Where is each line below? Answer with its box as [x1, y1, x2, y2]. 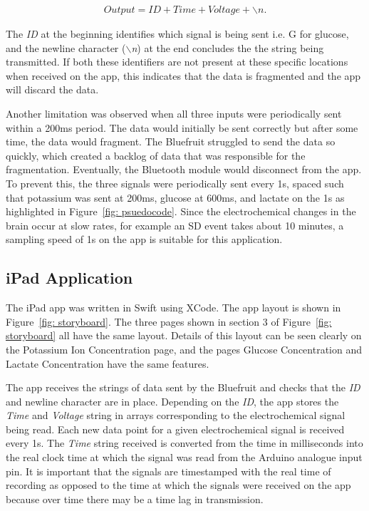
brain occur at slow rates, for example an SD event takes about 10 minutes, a [6, 217, 344, 232]
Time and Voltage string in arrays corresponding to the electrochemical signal [6, 408, 345, 423]
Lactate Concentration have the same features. [6, 356, 209, 371]
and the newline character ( [6, 40, 126, 55]
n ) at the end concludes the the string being [131, 40, 324, 55]
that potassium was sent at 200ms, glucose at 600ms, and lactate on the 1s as [6, 190, 345, 205]
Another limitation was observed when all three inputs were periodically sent [6, 106, 342, 120]
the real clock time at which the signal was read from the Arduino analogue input [6, 450, 363, 465]
